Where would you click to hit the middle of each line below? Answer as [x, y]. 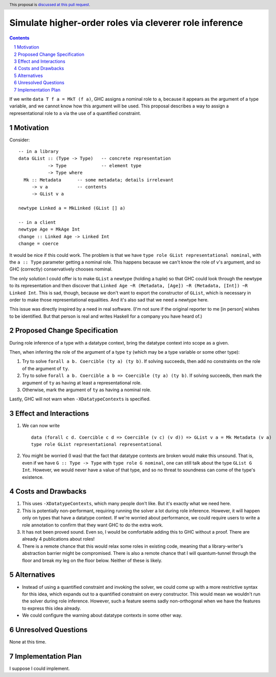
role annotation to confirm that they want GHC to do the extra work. [93, 525]
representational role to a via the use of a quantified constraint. [75, 113]
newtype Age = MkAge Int [49, 230]
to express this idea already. [51, 608]
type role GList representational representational [97, 444]
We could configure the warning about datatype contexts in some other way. [102, 615]
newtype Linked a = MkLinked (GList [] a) [72, 208]
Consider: [20, 140]
